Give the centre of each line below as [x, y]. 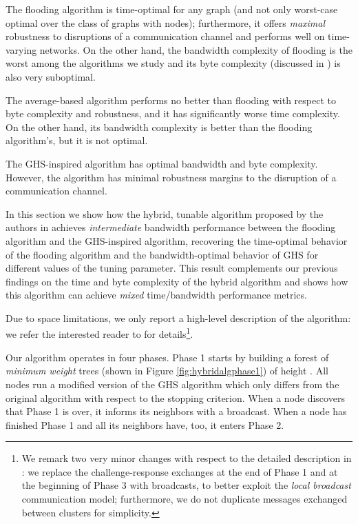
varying [21, 49]
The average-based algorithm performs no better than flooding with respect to [171, 100]
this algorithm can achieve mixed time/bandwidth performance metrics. [156, 295]
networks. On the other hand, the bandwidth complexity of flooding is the [196, 49]
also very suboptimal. [51, 76]
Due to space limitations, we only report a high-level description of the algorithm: [178, 318]
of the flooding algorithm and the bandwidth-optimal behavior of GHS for [162, 254]
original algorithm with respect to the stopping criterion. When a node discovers [175, 397]
